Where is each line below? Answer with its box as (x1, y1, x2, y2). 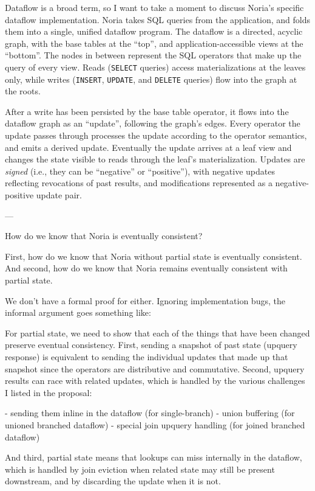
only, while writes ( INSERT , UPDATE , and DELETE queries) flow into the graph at (5, 72, 297, 85)
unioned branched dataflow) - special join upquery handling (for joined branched (5, 418, 305, 431)
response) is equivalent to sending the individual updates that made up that (5, 350, 288, 363)
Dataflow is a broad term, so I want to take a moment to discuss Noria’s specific (5, 1, 304, 13)
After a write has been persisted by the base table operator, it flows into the (5, 105, 289, 117)
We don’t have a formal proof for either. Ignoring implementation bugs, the (5, 294, 285, 307)
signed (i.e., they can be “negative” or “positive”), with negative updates (5, 164, 275, 177)
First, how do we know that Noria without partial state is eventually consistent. (5, 249, 302, 262)
